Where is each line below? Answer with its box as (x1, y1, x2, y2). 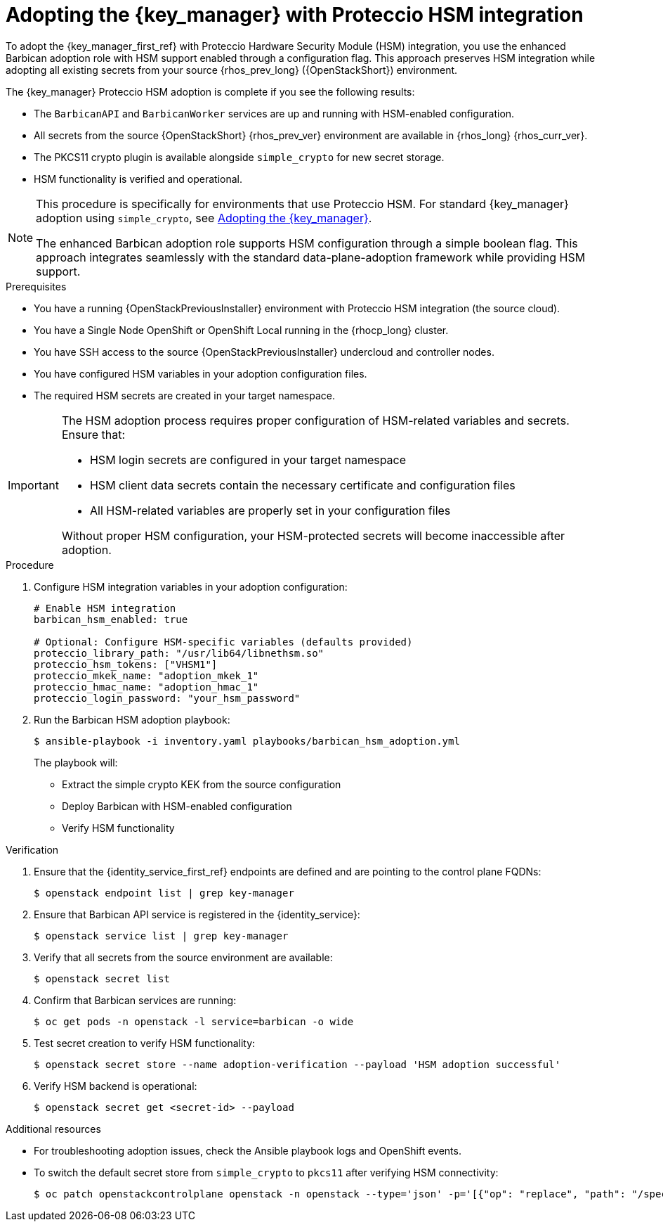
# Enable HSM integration (34, 602, 176, 614)
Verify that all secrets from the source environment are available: (34, 951, 333, 963)
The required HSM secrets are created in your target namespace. (34, 389, 335, 401)
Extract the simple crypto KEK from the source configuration (62, 778, 341, 790)
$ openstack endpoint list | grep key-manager (34, 887, 294, 899)
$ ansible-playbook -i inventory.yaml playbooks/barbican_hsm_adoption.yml (34, 735, 460, 747)
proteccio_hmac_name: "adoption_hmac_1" (34, 681, 259, 693)
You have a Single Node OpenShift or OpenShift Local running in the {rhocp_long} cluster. (34, 323, 449, 336)
